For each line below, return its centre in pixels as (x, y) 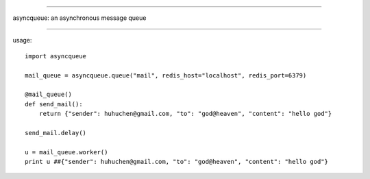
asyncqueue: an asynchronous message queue (79, 18)
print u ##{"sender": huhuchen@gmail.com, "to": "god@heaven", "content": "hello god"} (177, 162)
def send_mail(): (54, 104)
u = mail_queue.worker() (66, 152)
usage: (22, 40)
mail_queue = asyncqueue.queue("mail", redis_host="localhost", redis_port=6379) (166, 75)
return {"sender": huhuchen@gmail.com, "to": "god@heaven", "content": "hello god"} (185, 114)
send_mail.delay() (56, 133)
